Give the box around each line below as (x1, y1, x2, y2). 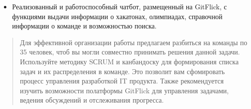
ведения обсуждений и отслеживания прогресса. (20, 95, 164, 105)
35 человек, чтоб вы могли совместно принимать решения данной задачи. (20, 47, 240, 57)
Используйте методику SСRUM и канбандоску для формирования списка (20, 56, 239, 66)
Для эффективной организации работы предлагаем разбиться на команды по (20, 37, 248, 47)
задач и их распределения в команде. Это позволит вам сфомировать (20, 66, 225, 76)
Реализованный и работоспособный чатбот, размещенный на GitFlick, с (12, 1, 227, 11)
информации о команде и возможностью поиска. (12, 21, 157, 31)
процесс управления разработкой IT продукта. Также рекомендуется (20, 76, 224, 86)
